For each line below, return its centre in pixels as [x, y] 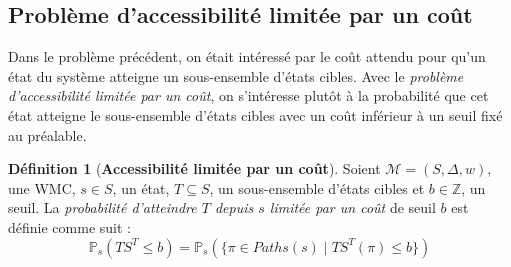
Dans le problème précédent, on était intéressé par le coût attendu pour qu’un [247, 56]
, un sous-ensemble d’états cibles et [317, 187]
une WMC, [42, 187]
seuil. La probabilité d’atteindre [102, 207]
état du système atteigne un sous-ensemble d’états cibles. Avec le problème [236, 75]
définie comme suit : [69, 226]
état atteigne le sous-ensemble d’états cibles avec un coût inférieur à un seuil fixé [255, 114]
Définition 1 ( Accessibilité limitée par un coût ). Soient [194, 168]
